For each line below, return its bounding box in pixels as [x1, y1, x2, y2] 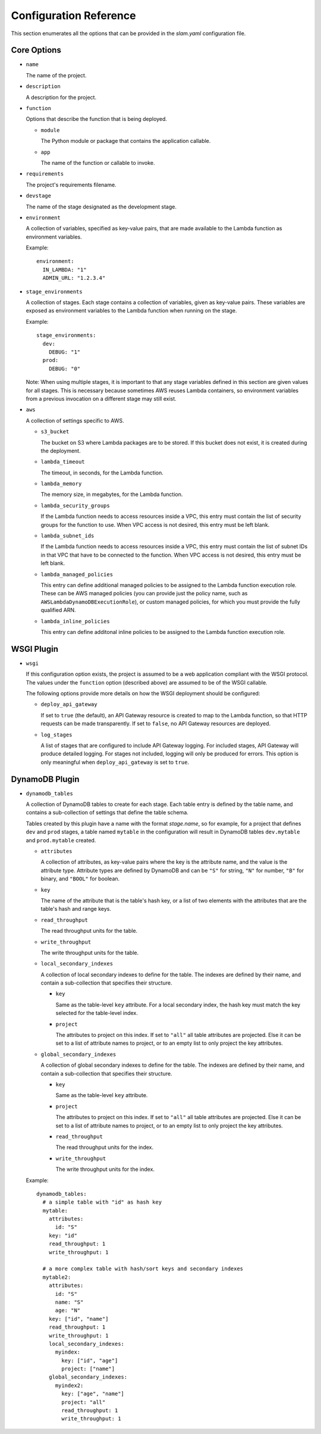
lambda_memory [40, 480, 82, 488]
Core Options [11, 45, 62, 55]
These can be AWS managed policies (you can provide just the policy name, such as [40, 590, 248, 597]
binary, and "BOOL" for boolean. [40, 875, 120, 882]
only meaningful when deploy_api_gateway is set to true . [40, 758, 190, 766]
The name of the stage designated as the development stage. [26, 203, 177, 210]
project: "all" [61, 1399, 106, 1405]
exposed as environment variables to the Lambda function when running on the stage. [26, 307, 237, 314]
